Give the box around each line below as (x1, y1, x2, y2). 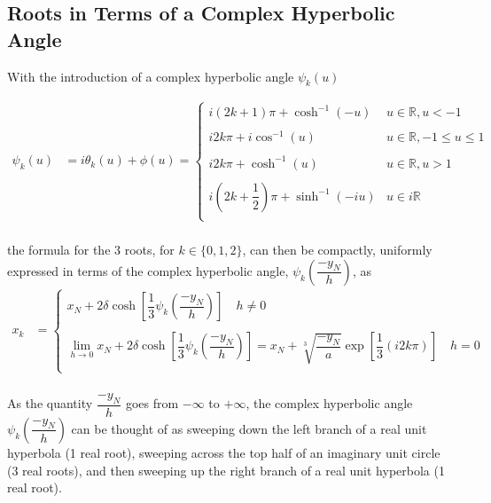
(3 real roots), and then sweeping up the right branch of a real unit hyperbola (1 (7, 460, 445, 479)
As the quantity (7, 394, 93, 413)
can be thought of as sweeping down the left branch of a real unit (71, 419, 427, 437)
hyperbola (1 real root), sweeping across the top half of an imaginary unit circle (7, 443, 440, 461)
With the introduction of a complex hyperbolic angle (7, 67, 294, 85)
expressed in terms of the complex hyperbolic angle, (7, 261, 289, 279)
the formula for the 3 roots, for (7, 240, 175, 259)
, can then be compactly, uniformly (242, 240, 433, 259)
